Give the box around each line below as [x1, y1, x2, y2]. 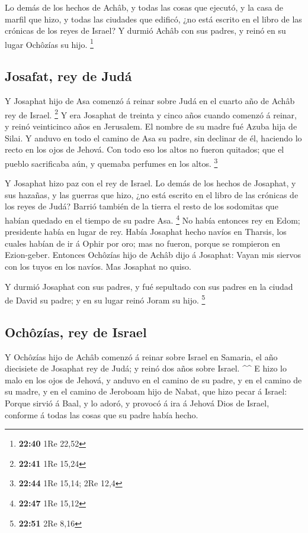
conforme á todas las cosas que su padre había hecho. [5, 408, 198, 421]
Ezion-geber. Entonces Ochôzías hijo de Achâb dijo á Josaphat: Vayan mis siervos [5, 248, 301, 261]
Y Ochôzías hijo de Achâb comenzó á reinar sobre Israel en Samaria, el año [5, 350, 278, 363]
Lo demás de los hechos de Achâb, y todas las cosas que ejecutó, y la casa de [5, 1, 284, 13]
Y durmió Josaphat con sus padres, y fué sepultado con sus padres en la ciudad [5, 280, 293, 292]
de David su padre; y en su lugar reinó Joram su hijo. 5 [5, 292, 206, 306]
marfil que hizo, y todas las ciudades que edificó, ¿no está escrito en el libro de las [5, 12, 302, 25]
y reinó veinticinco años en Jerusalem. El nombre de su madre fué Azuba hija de [5, 120, 297, 133]
